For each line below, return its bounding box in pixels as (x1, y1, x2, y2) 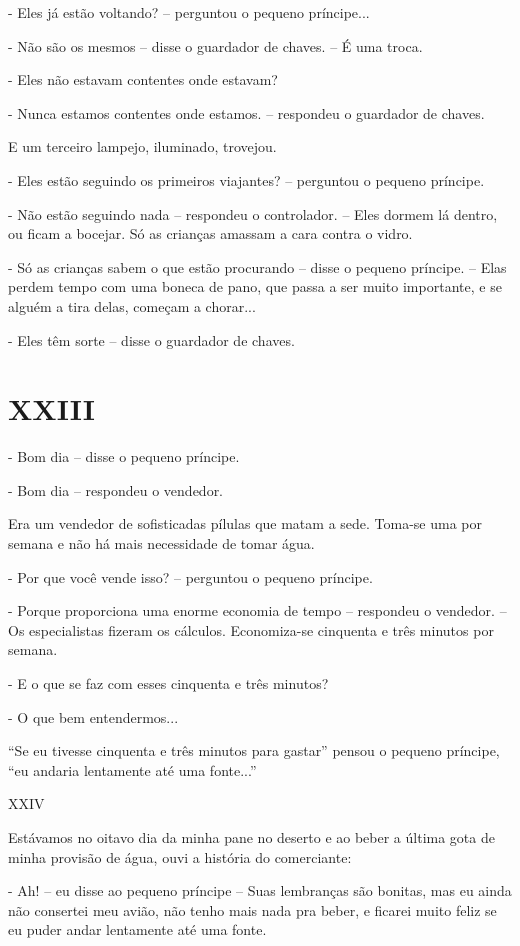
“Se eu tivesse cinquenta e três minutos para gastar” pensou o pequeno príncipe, (8, 740, 500, 761)
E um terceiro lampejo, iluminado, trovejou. (8, 136, 277, 157)
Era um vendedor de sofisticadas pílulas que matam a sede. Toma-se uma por (8, 513, 483, 534)
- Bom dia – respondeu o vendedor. (8, 479, 224, 500)
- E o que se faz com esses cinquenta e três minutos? (8, 673, 329, 693)
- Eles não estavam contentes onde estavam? (8, 69, 278, 90)
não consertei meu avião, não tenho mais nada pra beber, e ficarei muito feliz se (8, 899, 497, 920)
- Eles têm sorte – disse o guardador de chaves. (8, 329, 295, 350)
